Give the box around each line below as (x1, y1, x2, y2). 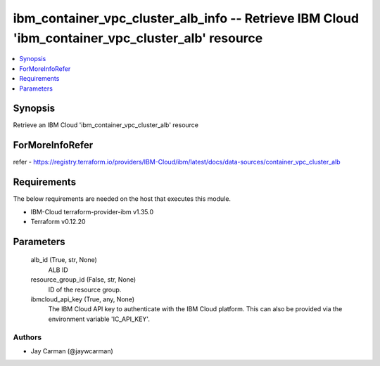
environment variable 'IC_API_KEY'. (48, 315, 151, 323)
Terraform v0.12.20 (30, 218, 86, 226)
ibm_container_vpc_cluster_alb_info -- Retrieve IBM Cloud (13, 11, 359, 26)
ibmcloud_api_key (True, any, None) (30, 295, 135, 303)
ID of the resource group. (48, 285, 122, 294)
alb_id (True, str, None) (30, 256, 98, 264)
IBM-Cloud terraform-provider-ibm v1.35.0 (30, 207, 154, 216)
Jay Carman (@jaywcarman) (30, 346, 114, 355)
